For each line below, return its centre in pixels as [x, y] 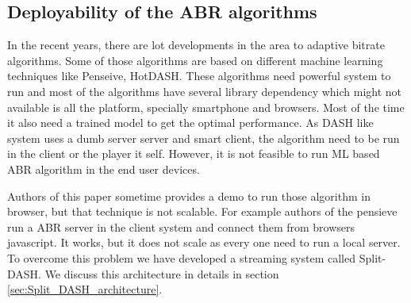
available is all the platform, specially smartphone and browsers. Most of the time [206, 107]
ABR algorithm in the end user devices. [104, 169]
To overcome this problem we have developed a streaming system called [182, 257]
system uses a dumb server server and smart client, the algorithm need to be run [204, 138]
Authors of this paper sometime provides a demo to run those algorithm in [189, 196]
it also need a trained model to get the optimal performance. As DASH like [190, 123]
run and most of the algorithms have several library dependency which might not [205, 91]
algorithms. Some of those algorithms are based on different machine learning [195, 60]
